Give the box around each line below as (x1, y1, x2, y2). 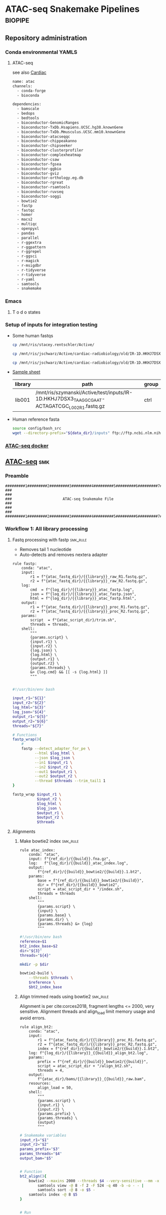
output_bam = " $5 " (19, 1156, 53, 1161)
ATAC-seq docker (5, 442, 49, 449)
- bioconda (17, 93, 40, 98)
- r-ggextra (17, 240, 41, 245)
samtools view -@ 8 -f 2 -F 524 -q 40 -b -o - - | (37, 1183, 144, 1188)
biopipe (5, 14, 30, 25)
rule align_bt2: (19, 1024, 53, 1029)
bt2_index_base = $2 (19, 943, 58, 948)
